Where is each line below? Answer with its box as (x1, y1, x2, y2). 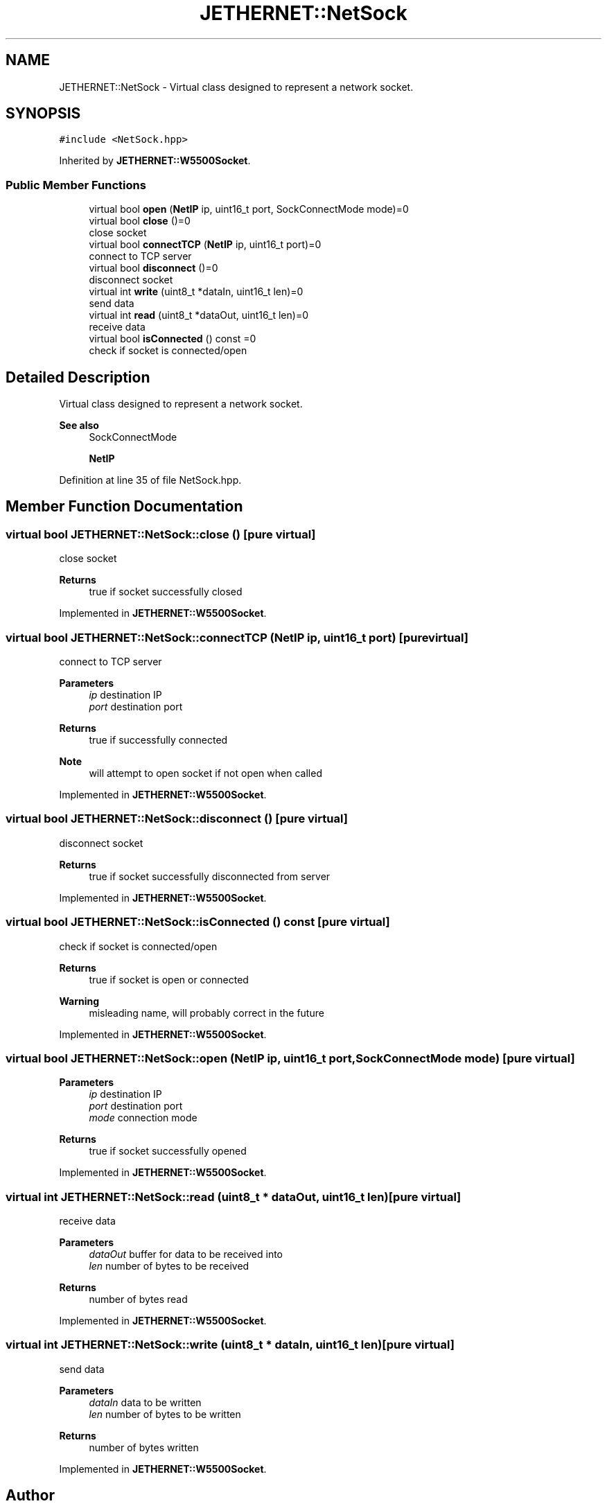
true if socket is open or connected (89, 973, 249, 986)
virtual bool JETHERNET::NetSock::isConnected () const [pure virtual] (6, 915, 390, 929)
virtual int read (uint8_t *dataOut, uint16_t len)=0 (89, 309, 308, 322)
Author (6, 1487, 55, 1505)
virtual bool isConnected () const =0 (89, 333, 256, 345)
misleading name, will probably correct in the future (89, 1006, 324, 1019)
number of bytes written (89, 1441, 199, 1453)
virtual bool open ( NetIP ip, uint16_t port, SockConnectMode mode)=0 (89, 203, 409, 216)
